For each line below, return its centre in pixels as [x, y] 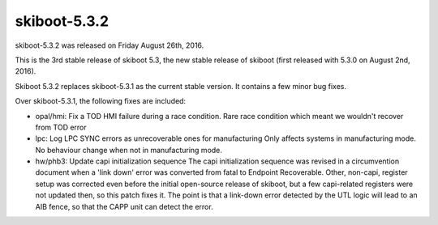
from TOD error [61, 127]
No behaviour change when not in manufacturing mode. [129, 150]
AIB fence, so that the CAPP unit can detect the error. [125, 206]
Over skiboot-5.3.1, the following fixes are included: [101, 101]
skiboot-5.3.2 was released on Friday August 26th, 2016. [109, 45]
